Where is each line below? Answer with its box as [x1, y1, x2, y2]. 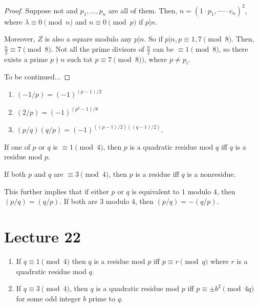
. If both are [59, 196, 98, 207]
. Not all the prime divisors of [51, 43, 144, 54]
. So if [144, 33, 163, 44]
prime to [88, 293, 116, 303]
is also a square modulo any [45, 33, 132, 44]
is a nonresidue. [187, 169, 236, 179]
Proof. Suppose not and [4, 5, 78, 15]
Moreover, [4, 33, 35, 44]
